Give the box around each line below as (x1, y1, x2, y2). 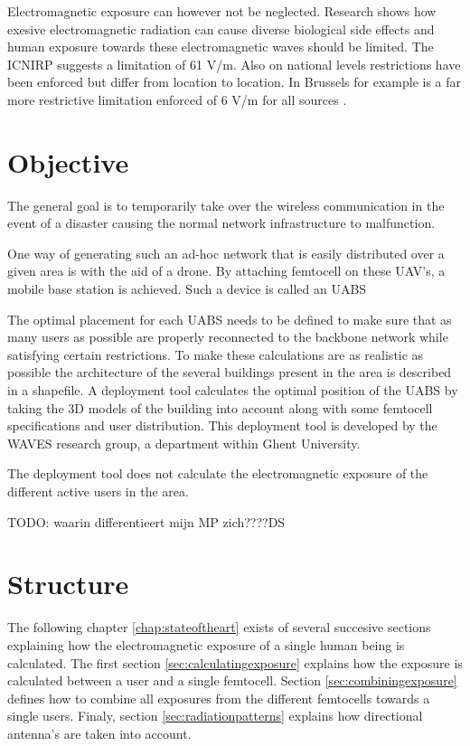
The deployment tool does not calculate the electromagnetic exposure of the (7, 464, 428, 483)
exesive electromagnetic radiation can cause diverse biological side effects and (7, 19, 435, 38)
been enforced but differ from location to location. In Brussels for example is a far (7, 72, 462, 91)
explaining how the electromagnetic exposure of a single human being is (7, 635, 405, 654)
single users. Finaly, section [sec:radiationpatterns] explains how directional (7, 706, 423, 725)
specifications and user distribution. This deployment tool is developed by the (7, 416, 437, 435)
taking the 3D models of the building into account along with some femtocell (7, 398, 433, 417)
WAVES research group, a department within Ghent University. (7, 433, 361, 452)
